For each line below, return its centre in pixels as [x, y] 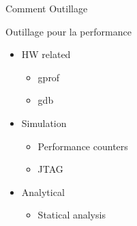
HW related [46, 54]
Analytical [43, 192]
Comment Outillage [47, 8]
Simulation [44, 123]
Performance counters [83, 146]
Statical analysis [72, 215]
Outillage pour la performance [68, 31]
